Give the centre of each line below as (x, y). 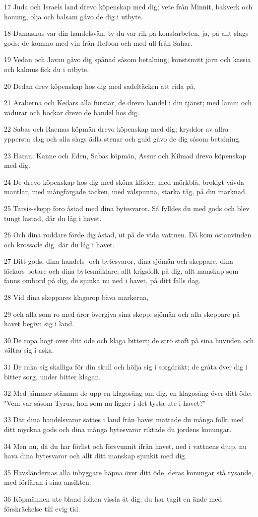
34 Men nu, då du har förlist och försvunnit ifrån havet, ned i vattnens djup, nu (125, 446)
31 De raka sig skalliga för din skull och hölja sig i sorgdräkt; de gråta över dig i (126, 367)
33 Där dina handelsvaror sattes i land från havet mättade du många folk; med (124, 419)
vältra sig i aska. (29, 350)
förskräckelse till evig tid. (42, 508)
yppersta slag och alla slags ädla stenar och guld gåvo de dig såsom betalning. (123, 138)
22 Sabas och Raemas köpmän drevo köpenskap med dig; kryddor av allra (116, 129)
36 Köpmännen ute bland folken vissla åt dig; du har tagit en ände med (113, 498)
